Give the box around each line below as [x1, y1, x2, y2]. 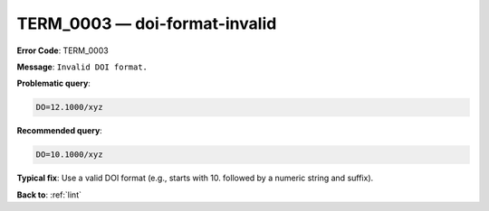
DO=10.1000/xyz [35, 150, 103, 160]
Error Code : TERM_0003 [16, 45, 109, 56]
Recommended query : [16, 125, 103, 136]
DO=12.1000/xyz [35, 102, 103, 113]
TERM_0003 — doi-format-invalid [16, 14, 277, 33]
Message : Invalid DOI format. [16, 61, 149, 72]
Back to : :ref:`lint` [16, 189, 81, 200]
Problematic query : [16, 78, 91, 89]
